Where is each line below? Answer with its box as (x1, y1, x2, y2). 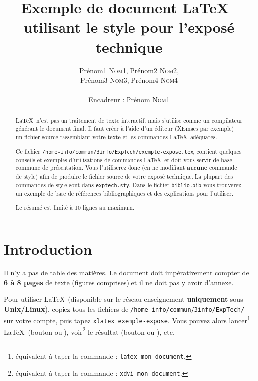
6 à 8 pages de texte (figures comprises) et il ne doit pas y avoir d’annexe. (4, 277, 234, 287)
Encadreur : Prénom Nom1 (88, 94, 170, 105)
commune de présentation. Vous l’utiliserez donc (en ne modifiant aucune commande (15, 163, 237, 172)
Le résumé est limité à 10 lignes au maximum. (15, 203, 135, 212)
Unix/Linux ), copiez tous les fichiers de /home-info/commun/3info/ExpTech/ (4, 303, 245, 314)
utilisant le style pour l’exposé (23, 17, 235, 37)
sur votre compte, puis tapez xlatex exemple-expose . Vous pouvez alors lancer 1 (4, 314, 250, 326)
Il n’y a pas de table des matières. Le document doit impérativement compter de (4, 267, 249, 277)
